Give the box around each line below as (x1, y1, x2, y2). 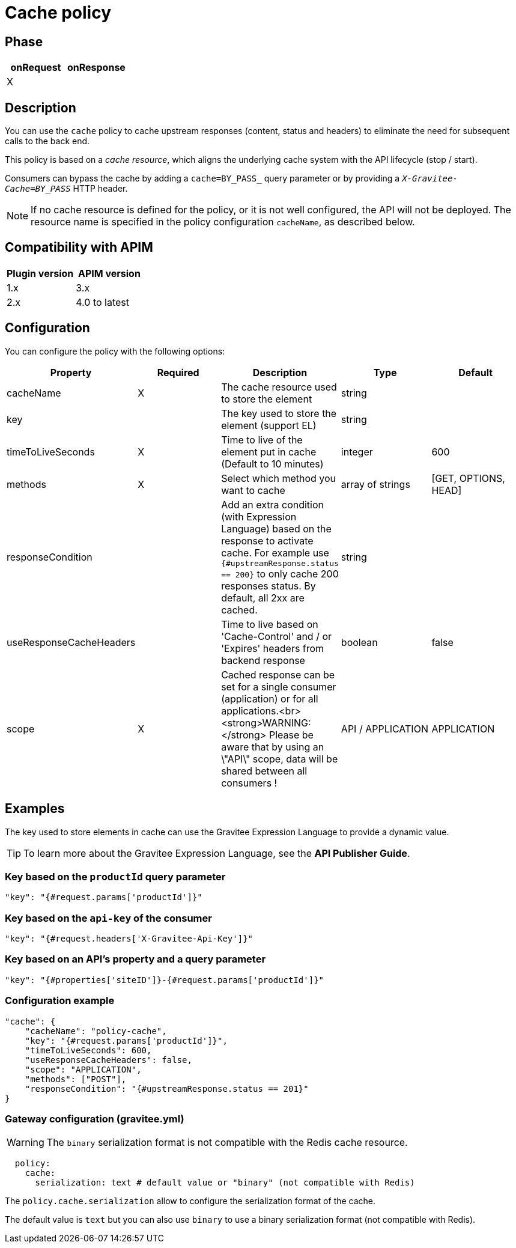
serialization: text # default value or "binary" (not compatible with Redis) (35, 1178, 415, 1188)
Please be (269, 728, 314, 741)
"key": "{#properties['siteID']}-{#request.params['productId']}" (5, 975, 324, 985)
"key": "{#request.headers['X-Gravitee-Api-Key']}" (5, 934, 253, 944)
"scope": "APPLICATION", (25, 1064, 142, 1074)
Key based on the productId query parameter (5, 870, 226, 883)
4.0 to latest (76, 296, 129, 308)
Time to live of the (221, 433, 303, 446)
